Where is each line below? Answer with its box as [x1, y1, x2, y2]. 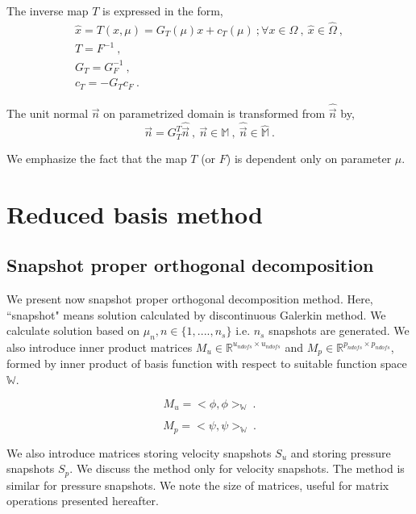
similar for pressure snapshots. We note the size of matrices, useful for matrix [6, 476, 389, 493]
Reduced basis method [6, 197, 263, 230]
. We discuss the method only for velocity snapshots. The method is [69, 460, 405, 477]
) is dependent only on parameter [226, 149, 392, 166]
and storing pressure [290, 444, 391, 461]
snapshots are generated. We [268, 322, 410, 339]
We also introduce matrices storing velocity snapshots [6, 444, 272, 461]
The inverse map [6, 2, 89, 19]
